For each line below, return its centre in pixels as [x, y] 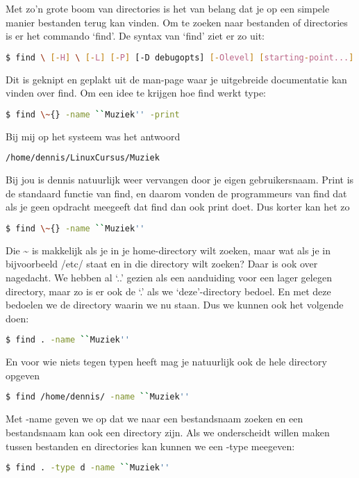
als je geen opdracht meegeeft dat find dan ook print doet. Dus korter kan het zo [178, 207]
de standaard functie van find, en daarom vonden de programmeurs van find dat [176, 193]
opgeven [23, 375]
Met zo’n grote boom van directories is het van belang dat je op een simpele [168, 8]
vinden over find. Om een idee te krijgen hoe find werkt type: [136, 93]
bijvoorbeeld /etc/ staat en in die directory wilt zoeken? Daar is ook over [162, 264]
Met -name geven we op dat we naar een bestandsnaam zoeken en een [155, 419]
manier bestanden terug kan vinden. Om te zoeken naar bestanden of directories [177, 22]
